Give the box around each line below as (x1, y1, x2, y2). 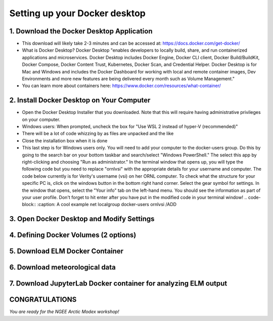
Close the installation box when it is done (22, 137, 108, 144)
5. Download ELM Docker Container (9, 247, 124, 256)
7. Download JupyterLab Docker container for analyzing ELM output (9, 279, 227, 288)
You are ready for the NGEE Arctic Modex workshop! (9, 309, 119, 315)
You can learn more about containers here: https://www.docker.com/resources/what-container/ (22, 83, 221, 89)
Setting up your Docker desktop (9, 8, 146, 19)
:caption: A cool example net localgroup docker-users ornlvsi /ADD (37, 202, 177, 208)
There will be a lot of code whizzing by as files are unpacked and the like (22, 131, 174, 137)
